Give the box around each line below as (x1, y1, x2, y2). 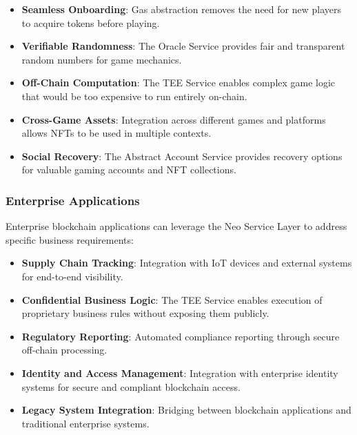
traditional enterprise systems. (21, 416, 150, 430)
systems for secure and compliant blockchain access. (21, 379, 241, 394)
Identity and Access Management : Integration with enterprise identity (21, 365, 338, 380)
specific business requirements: (6, 232, 134, 246)
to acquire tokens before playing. (21, 15, 160, 30)
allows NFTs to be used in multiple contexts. (21, 126, 212, 140)
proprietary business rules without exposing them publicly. (21, 306, 269, 320)
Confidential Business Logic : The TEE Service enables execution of (21, 292, 323, 307)
